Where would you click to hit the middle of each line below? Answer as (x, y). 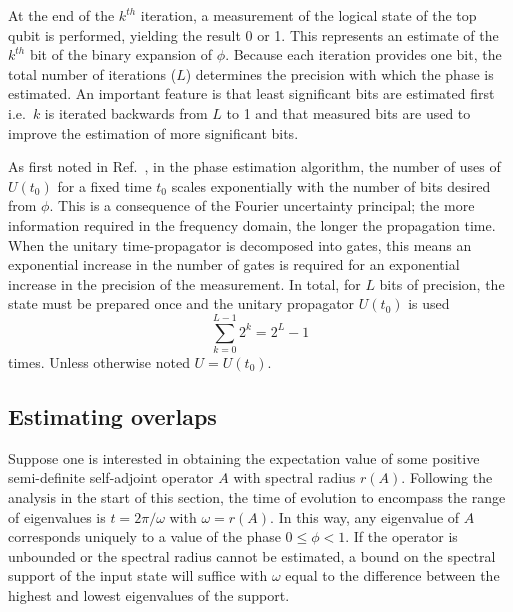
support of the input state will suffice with (138, 575)
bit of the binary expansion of (121, 54)
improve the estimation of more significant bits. (153, 132)
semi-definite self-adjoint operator (111, 477)
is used (429, 303)
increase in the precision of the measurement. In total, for (184, 283)
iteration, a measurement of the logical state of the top (308, 15)
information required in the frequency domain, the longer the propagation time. (252, 224)
